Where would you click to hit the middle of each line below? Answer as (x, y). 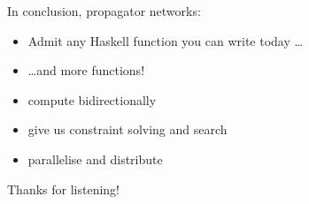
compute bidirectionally (92, 99)
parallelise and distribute (95, 159)
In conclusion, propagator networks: (104, 11)
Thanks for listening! (63, 189)
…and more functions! (86, 70)
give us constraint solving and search (127, 129)
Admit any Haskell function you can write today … (165, 40)
